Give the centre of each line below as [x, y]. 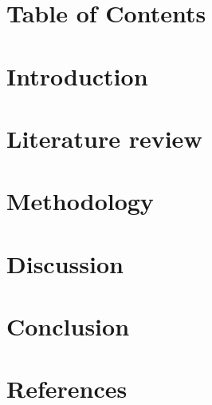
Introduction [77, 75]
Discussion [65, 263]
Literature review [104, 138]
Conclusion [68, 326]
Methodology [80, 201]
